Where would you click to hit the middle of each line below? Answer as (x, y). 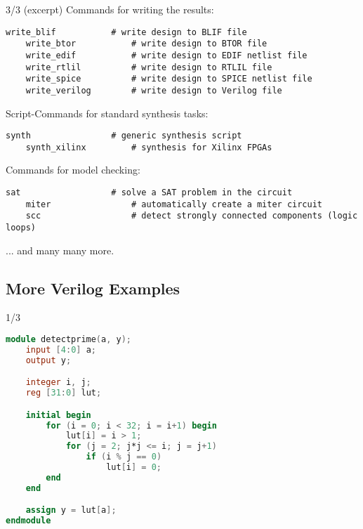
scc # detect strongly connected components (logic (192, 216)
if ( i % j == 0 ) (124, 457)
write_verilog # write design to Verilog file (154, 90)
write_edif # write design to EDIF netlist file (166, 55)
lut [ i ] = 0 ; (134, 468)
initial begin (58, 415)
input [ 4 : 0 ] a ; (61, 350)
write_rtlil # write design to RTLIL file (149, 67)
